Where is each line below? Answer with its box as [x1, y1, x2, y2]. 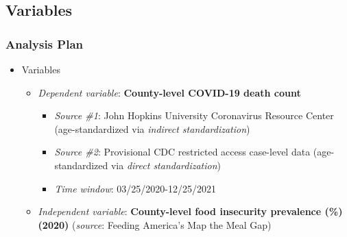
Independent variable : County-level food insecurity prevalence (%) [38, 204, 343, 219]
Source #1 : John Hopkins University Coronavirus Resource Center [54, 108, 334, 123]
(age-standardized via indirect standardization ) [54, 121, 250, 136]
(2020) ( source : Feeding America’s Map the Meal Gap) [38, 217, 272, 232]
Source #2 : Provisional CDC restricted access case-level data [54, 145, 311, 159]
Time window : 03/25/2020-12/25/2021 [54, 181, 216, 195]
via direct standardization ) [110, 158, 222, 172]
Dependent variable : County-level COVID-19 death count [38, 85, 301, 99]
